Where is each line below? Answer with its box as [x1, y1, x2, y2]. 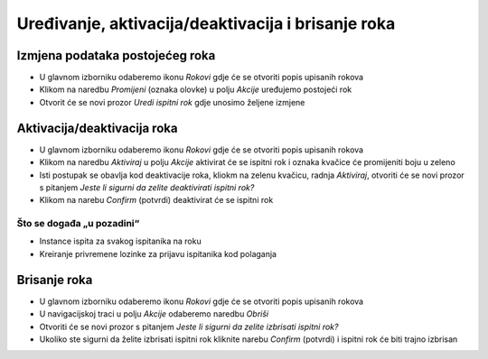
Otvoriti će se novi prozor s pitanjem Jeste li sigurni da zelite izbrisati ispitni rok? [39, 321, 339, 332]
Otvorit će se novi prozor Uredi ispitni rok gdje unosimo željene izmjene [39, 97, 305, 107]
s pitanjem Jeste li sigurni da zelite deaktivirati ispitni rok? [39, 181, 255, 193]
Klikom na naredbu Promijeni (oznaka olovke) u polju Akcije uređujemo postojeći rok [39, 84, 352, 95]
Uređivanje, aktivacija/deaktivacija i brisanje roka [16, 14, 396, 33]
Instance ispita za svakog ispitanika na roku [39, 235, 202, 247]
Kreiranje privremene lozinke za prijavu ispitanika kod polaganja [39, 248, 277, 259]
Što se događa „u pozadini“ [16, 217, 140, 230]
